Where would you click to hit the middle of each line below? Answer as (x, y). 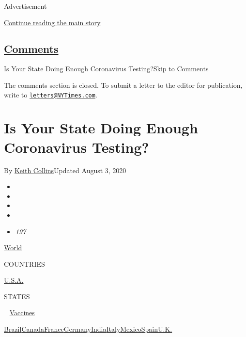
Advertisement (25, 6)
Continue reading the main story (52, 22)
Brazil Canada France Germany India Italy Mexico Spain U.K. (88, 329)
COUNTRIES (24, 264)
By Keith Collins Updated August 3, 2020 (65, 170)
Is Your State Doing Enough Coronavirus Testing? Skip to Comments (106, 69)
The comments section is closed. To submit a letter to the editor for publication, (123, 85)
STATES (17, 296)
